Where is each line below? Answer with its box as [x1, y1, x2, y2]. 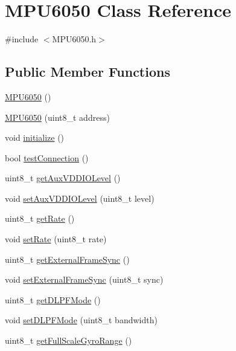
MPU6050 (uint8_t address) [5, 111, 110, 123]
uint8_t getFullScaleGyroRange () [5, 334, 132, 347]
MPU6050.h [52, 33, 97, 45]
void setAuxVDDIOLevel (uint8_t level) [5, 192, 155, 204]
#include [5, 33, 39, 45]
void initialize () [5, 131, 65, 144]
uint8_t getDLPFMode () [5, 293, 101, 306]
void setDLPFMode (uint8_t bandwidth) [5, 314, 158, 326]
